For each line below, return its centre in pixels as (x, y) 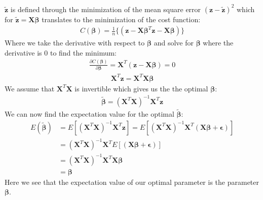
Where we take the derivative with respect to (75, 43)
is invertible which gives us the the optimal (141, 88)
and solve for (174, 43)
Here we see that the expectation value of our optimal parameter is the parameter (132, 182)
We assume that (30, 88)
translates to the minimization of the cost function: (121, 19)
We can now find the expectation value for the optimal (89, 113)
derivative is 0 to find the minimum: (61, 52)
